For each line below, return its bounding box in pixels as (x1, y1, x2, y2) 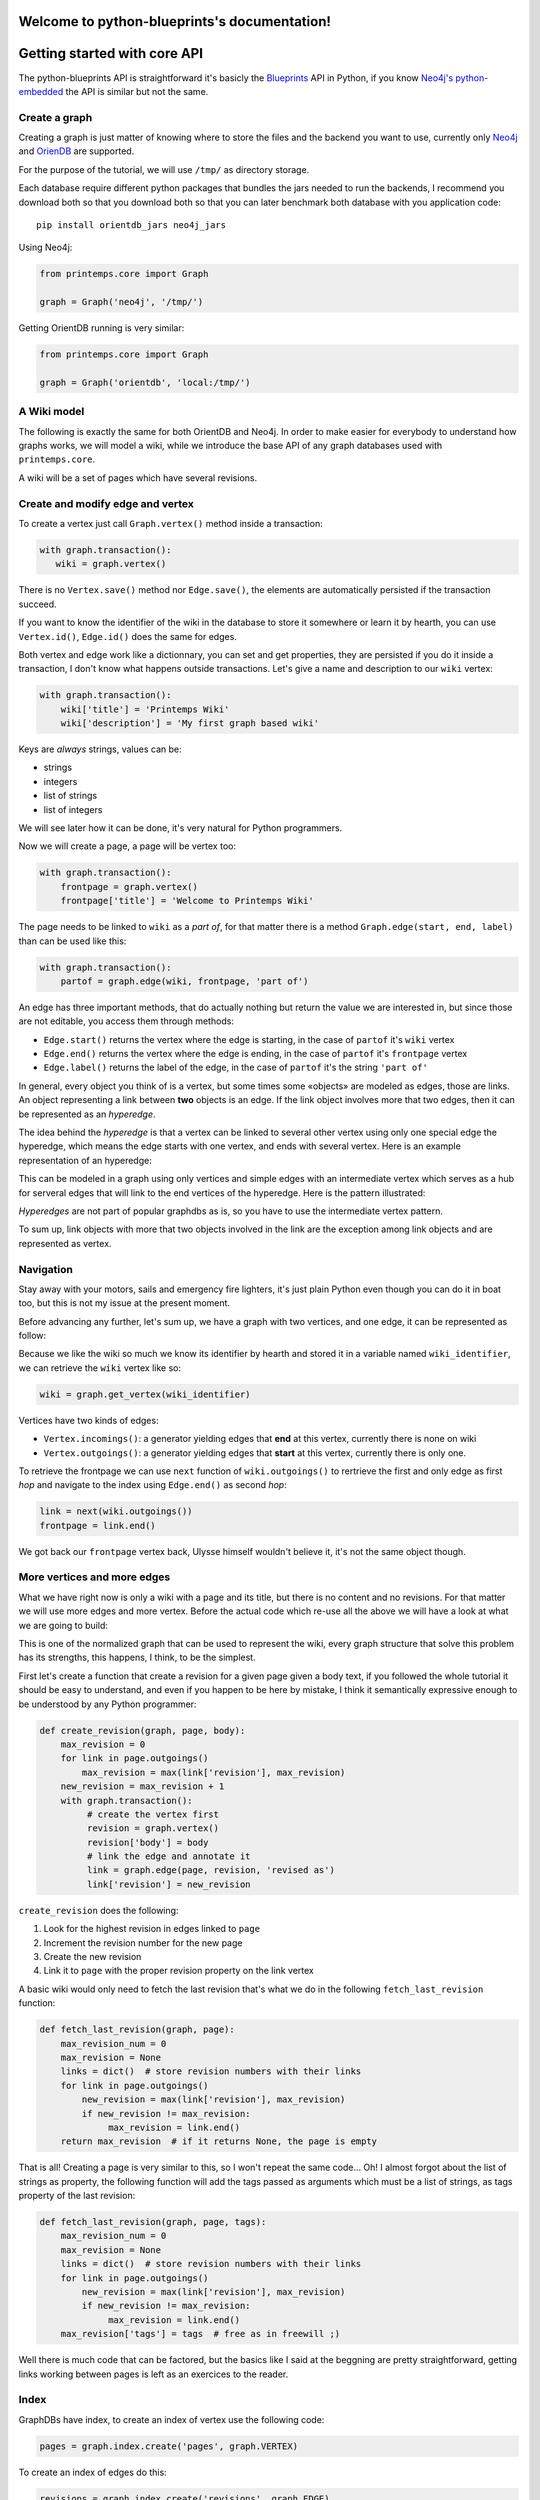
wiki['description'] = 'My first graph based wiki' (60, 718, 320, 729)
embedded (18, 85, 64, 97)
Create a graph (18, 110, 93, 124)
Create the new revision (43, 1951, 142, 1963)
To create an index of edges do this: (18, 2466, 167, 2478)
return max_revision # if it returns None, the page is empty (60, 2136, 378, 2147)
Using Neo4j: (18, 241, 73, 254)
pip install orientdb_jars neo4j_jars (36, 220, 227, 231)
